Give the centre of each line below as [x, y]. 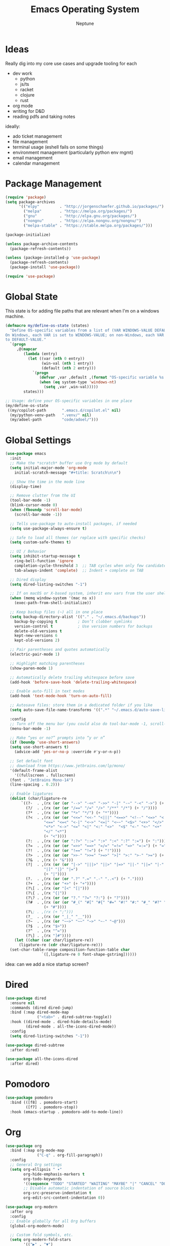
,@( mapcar [27, 349]
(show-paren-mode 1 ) [31, 668]
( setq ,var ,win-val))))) [71, 387]
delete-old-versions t [38, 631]
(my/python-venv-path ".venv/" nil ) [51, 415]
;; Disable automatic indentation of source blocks [79, 1188]
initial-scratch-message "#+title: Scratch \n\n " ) [68, 473]
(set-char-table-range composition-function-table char [70, 950]
